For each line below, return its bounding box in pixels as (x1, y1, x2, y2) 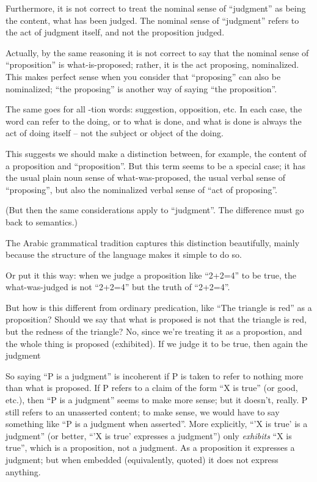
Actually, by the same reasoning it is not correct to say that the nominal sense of (5, 46, 309, 59)
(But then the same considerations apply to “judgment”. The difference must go (5, 203, 304, 216)
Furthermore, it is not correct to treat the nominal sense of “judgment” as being (5, 2, 306, 14)
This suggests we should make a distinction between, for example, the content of (5, 147, 307, 159)
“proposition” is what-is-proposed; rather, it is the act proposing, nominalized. (5, 58, 299, 71)
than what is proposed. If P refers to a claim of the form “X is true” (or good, (5, 381, 298, 394)
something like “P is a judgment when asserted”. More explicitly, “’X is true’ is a (5, 417, 308, 430)
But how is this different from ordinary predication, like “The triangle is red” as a (5, 301, 312, 313)
